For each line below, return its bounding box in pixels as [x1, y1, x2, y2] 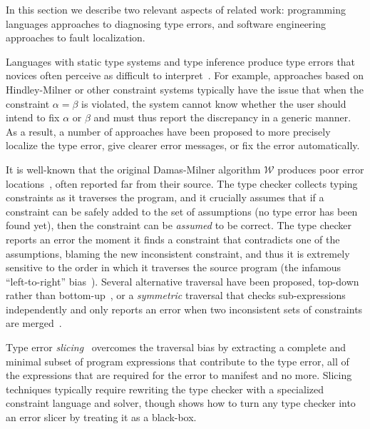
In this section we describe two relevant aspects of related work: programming [6, 2, 346, 16]
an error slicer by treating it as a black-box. [6, 410, 197, 425]
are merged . [6, 316, 62, 330]
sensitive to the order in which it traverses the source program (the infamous [6, 260, 341, 275]
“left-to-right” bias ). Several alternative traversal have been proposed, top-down [6, 273, 359, 288]
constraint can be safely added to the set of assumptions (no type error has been [6, 203, 358, 218]
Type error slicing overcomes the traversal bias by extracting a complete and [6, 340, 346, 355]
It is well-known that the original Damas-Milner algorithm [6, 161, 261, 176]
